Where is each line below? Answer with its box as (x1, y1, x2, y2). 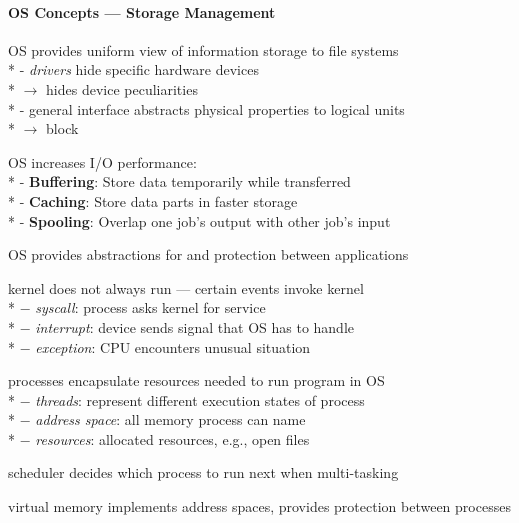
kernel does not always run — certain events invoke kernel (8, 277, 364, 298)
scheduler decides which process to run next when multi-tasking (8, 462, 399, 483)
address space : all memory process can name (35, 409, 306, 430)
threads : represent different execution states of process (35, 389, 365, 410)
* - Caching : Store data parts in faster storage (8, 190, 298, 211)
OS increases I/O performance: (8, 151, 197, 172)
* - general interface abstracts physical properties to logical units (8, 98, 405, 119)
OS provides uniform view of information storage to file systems (8, 39, 399, 60)
